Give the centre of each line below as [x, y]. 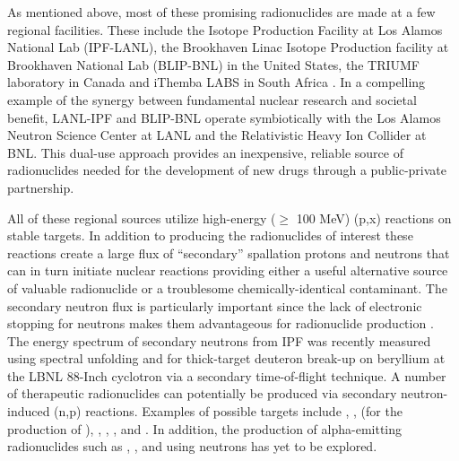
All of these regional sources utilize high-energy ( [142, 217]
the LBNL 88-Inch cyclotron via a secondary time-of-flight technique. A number [227, 375]
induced [29, 411]
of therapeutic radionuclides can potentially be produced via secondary [202, 393]
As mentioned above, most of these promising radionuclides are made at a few [221, 12]
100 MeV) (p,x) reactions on [374, 217]
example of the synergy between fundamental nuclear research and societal [212, 99]
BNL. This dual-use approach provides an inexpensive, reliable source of [205, 152]
